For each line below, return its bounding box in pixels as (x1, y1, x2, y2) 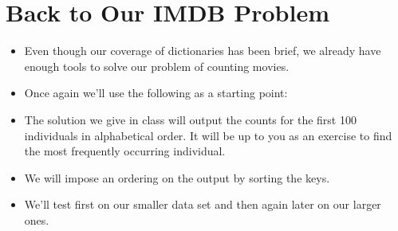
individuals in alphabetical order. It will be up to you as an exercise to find (24, 127, 392, 143)
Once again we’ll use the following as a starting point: (24, 84, 288, 101)
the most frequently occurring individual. (24, 143, 226, 159)
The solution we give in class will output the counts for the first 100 (24, 111, 357, 127)
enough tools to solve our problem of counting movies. (24, 57, 290, 74)
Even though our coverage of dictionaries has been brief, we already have (24, 42, 381, 59)
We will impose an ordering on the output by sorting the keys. (24, 169, 330, 186)
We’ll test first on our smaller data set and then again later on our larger (24, 196, 381, 213)
